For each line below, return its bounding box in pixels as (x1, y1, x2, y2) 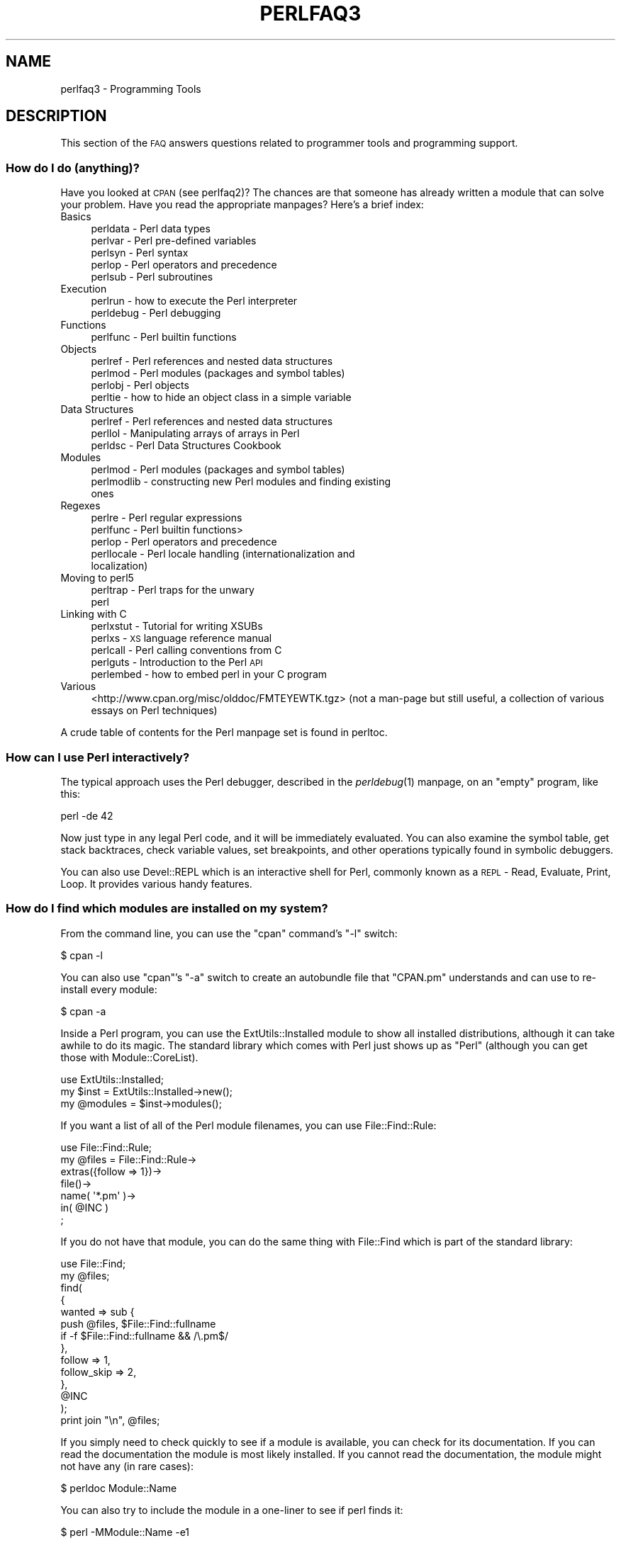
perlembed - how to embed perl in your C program (91, 668, 328, 681)
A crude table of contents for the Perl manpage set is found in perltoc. (60, 726, 388, 739)
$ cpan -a (60, 1005, 106, 1017)
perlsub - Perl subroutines (91, 271, 213, 283)
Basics (60, 210, 91, 223)
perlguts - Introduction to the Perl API (91, 656, 263, 669)
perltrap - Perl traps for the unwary (91, 584, 254, 597)
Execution (60, 283, 107, 295)
